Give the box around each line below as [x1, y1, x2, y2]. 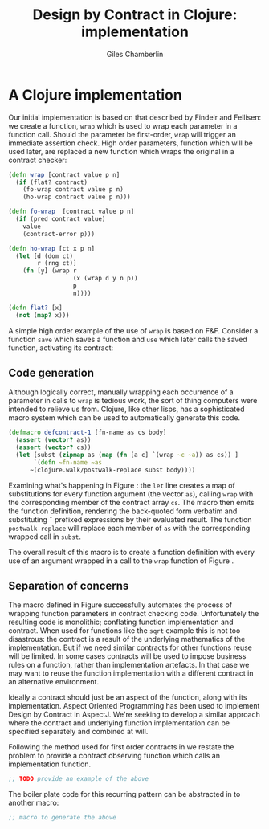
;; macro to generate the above [8, 814, 116, 822]
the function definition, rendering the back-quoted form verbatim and [8, 506, 238, 516]
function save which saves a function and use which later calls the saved [8, 334, 247, 344]
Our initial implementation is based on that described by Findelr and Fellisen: [8, 112, 262, 122]
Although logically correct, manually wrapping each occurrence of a [8, 387, 234, 397]
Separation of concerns [8, 579, 129, 593]
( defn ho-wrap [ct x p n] [8, 244, 95, 252]
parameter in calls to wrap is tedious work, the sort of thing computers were [8, 396, 258, 406]
